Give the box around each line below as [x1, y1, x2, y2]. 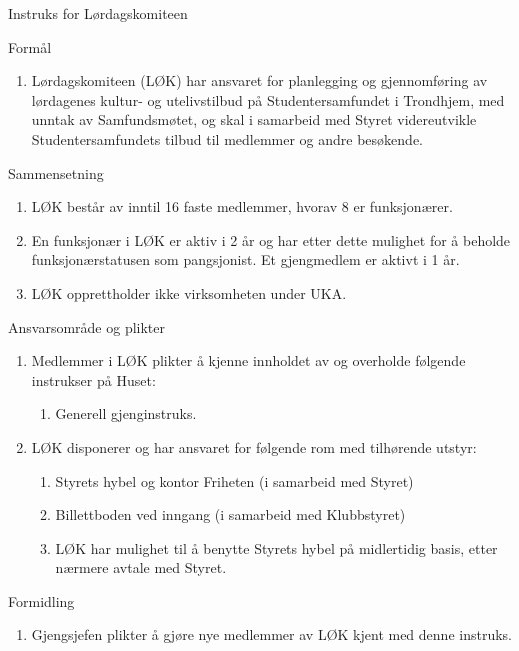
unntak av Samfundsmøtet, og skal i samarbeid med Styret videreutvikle [31, 109, 477, 130]
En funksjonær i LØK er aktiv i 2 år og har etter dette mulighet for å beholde [31, 229, 511, 250]
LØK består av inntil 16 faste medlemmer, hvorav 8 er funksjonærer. [31, 196, 453, 217]
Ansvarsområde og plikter [8, 316, 165, 337]
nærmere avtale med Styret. [55, 557, 227, 578]
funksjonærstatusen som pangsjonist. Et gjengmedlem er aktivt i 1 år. [31, 249, 460, 270]
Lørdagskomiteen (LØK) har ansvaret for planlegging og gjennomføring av [31, 70, 488, 91]
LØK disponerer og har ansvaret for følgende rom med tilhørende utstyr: [31, 436, 477, 457]
